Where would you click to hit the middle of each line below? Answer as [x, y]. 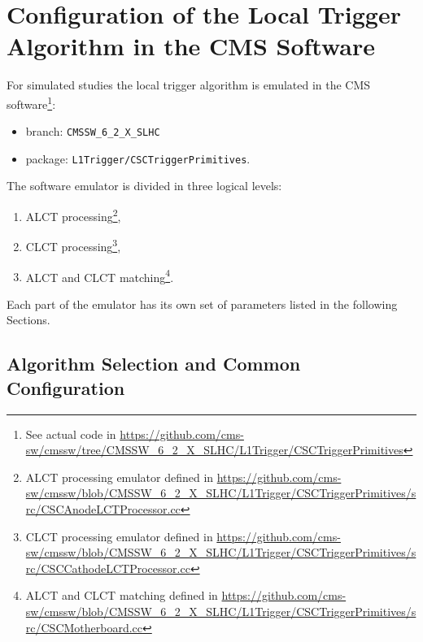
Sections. [28, 320]
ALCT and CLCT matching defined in [122, 595]
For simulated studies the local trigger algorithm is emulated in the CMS [189, 85]
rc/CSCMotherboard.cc [84, 627]
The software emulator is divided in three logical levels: [144, 186]
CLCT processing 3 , [73, 245]
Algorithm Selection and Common [154, 364]
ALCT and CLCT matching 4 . [100, 275]
